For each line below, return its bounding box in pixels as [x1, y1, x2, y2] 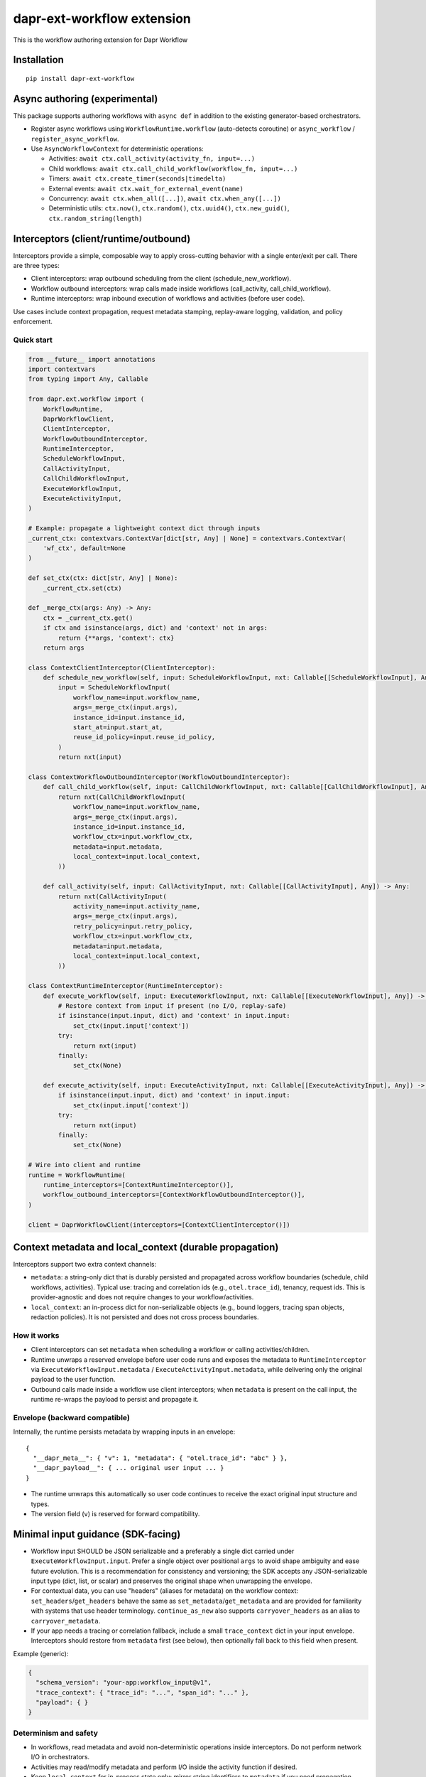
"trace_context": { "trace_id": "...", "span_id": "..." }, [35, 1688, 249, 1697]
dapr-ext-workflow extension [13, 11, 192, 26]
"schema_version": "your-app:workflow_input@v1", [35, 1678, 212, 1687]
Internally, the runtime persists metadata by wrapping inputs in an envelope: [13, 1427, 236, 1436]
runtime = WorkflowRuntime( [28, 1171, 126, 1179]
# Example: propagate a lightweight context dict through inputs [28, 525, 261, 532]
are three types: [13, 262, 60, 270]
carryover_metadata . [31, 1616, 101, 1625]
